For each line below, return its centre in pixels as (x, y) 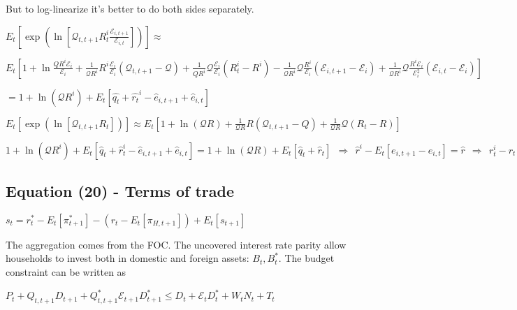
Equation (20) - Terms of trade (120, 190)
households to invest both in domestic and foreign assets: (128, 258)
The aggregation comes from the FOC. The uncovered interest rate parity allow (176, 244)
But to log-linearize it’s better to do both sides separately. (130, 8)
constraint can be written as (66, 271)
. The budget (306, 258)
